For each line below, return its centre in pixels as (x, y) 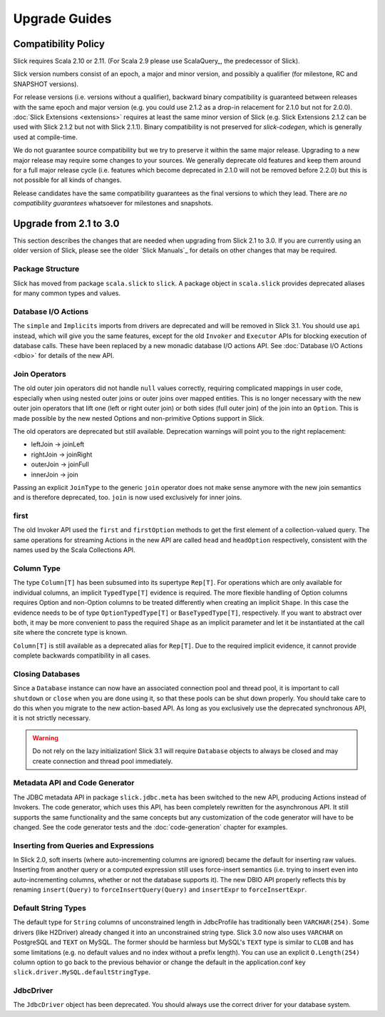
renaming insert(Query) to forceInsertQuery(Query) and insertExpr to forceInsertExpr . (160, 890)
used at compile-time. (45, 137)
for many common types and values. (67, 293)
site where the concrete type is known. (70, 633)
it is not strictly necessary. (52, 718)
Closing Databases (47, 674)
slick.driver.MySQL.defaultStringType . (82, 972)
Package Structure (46, 269)
